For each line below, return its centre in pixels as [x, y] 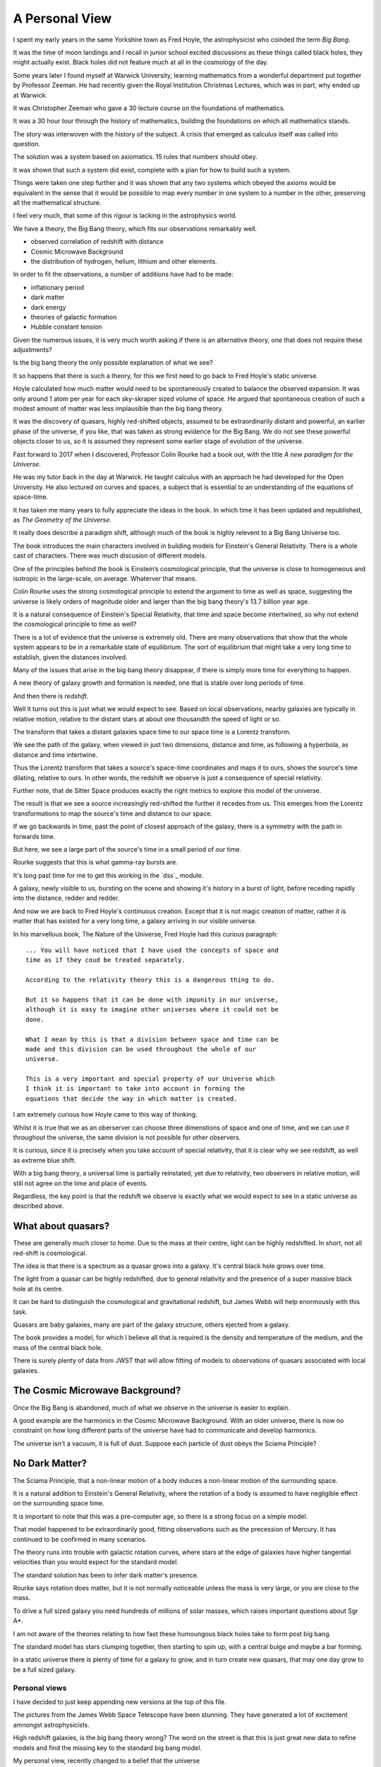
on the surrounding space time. [59, 1503]
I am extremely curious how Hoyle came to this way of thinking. [105, 1115]
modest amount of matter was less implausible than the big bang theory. [118, 409]
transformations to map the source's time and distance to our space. [113, 814]
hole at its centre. [38, 1288]
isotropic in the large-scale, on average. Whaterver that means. [105, 578]
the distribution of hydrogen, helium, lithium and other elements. [124, 261]
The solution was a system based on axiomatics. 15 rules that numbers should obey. [135, 157]
